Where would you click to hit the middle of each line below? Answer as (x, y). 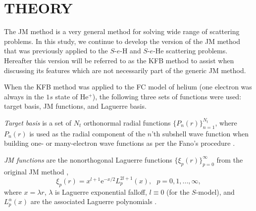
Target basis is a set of (38, 122)
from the (230, 159)
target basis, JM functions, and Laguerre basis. (75, 106)
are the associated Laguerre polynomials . (94, 201)
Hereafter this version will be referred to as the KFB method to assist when (119, 60)
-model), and (215, 191)
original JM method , (36, 171)
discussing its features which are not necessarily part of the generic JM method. (125, 70)
